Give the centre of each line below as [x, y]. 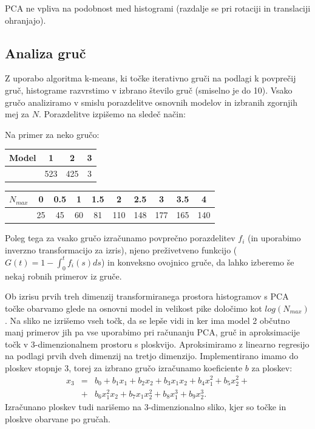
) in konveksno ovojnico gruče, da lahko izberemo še [198, 262]
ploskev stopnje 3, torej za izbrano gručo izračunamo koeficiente [124, 367]
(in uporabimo [274, 238]
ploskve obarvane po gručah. [58, 418]
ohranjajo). [25, 20]
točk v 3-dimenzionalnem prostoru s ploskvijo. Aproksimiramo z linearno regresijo [157, 344]
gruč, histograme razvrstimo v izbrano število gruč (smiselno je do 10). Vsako [149, 90]
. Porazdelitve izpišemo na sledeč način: [112, 114]
